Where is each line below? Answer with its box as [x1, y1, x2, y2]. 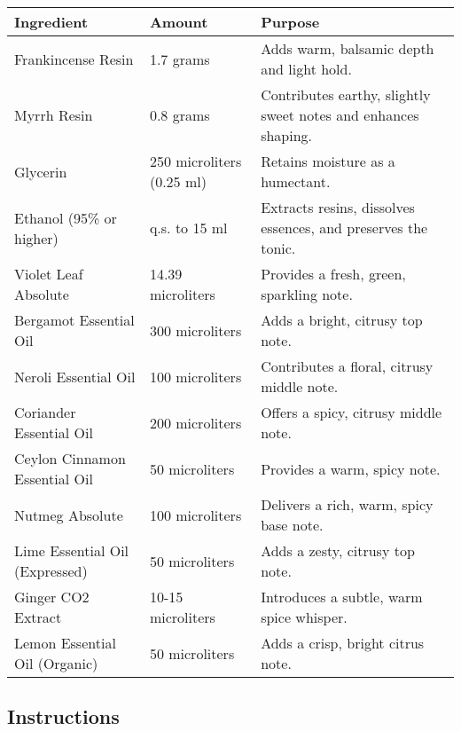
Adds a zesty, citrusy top [261, 540, 415, 561]
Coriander [14, 402, 76, 422]
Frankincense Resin [14, 48, 134, 69]
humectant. [261, 171, 331, 192]
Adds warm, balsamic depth [261, 38, 434, 59]
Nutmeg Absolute [14, 504, 123, 525]
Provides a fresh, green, [261, 263, 406, 284]
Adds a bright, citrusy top [261, 310, 423, 330]
